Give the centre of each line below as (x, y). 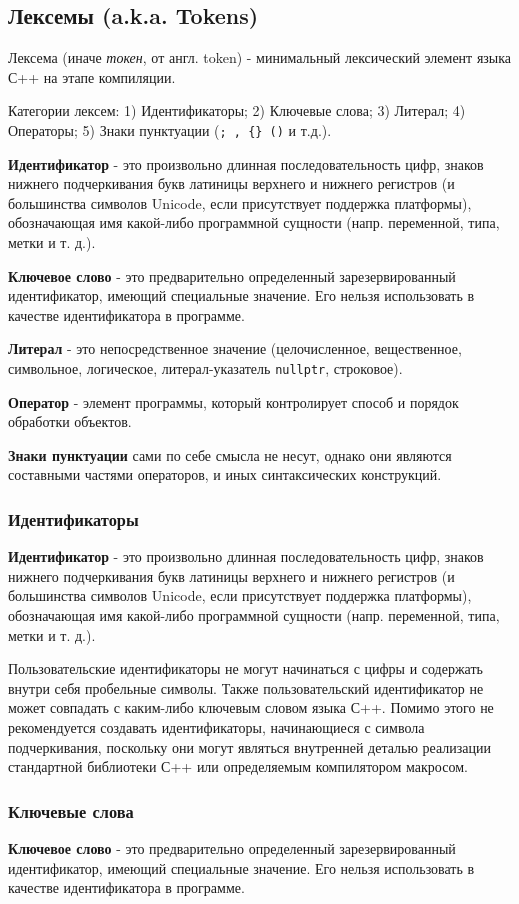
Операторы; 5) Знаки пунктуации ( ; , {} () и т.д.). (170, 129)
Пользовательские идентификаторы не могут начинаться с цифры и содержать (245, 668)
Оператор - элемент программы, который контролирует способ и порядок (233, 401)
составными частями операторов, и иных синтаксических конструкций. (225, 474)
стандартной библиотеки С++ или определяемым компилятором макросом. (238, 766)
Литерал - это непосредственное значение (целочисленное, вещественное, (235, 348)
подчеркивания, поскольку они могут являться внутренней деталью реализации (249, 746)
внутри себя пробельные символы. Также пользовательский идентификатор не (246, 687)
